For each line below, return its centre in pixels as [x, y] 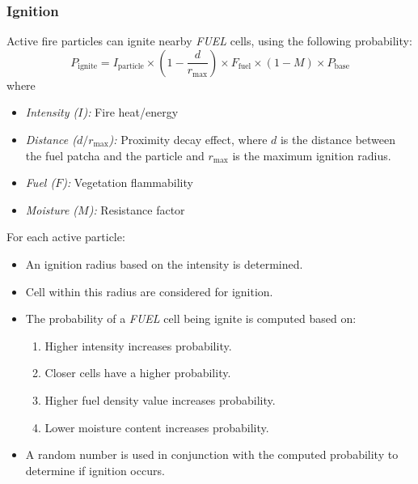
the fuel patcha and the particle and [115, 155]
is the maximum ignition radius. [312, 155]
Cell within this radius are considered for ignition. [149, 291]
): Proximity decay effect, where [188, 139]
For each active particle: [66, 237]
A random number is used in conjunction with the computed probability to [212, 454]
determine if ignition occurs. [95, 470]
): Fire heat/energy [131, 112]
